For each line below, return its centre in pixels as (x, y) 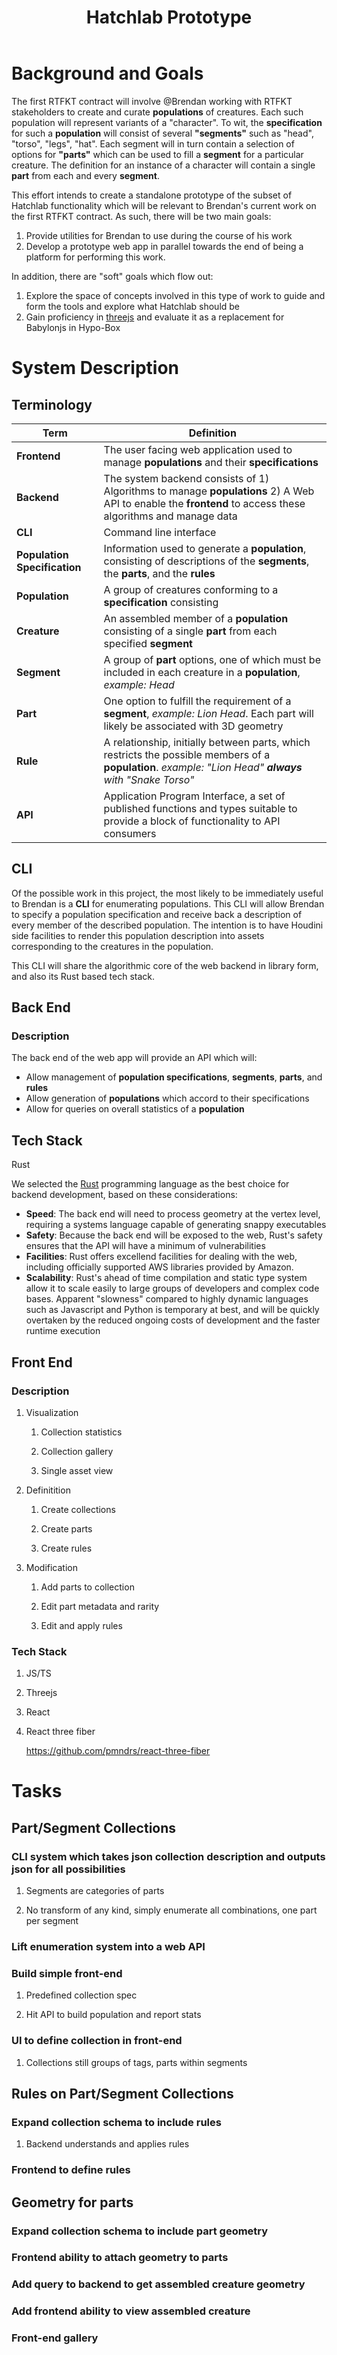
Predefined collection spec (81, 1995)
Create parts (66, 1528)
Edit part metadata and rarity (100, 1606)
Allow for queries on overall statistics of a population (135, 1109)
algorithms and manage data (170, 516)
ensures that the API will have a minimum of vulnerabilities (145, 1246)
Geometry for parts (72, 2202)
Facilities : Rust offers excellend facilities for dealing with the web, (161, 1257)
